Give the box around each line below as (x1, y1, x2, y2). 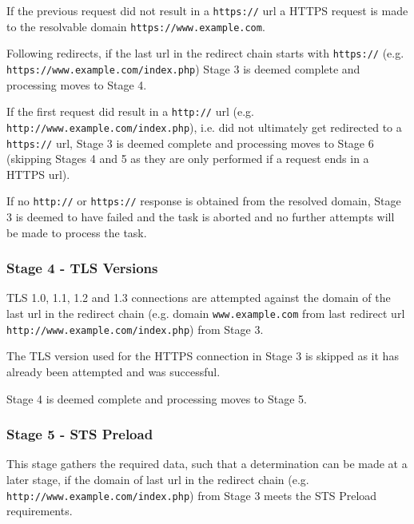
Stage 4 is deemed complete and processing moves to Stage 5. (6, 390, 307, 407)
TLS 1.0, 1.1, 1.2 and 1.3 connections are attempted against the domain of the (6, 289, 391, 306)
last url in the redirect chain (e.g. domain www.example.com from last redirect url (6, 305, 405, 322)
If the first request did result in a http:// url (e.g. (6, 103, 254, 120)
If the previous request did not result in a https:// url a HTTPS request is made (6, 2, 408, 18)
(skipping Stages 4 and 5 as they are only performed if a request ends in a (6, 150, 369, 167)
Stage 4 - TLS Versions (6, 258, 158, 278)
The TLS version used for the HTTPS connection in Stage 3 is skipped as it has (6, 347, 399, 364)
